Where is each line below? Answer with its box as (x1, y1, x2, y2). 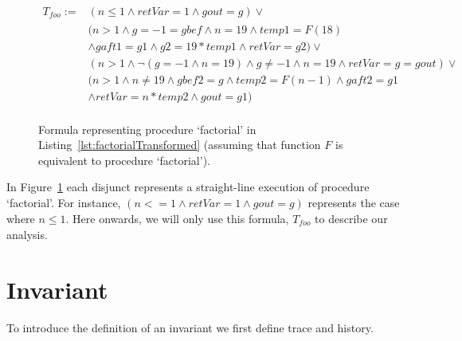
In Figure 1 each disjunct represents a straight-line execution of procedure (6, 178, 370, 195)
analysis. (6, 226, 48, 243)
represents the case (307, 194, 400, 211)
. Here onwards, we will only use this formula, (65, 210, 289, 226)
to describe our (315, 210, 388, 226)
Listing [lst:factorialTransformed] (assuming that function (38, 136, 321, 153)
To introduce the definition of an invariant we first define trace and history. (6, 319, 374, 335)
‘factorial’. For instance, (6, 194, 121, 211)
